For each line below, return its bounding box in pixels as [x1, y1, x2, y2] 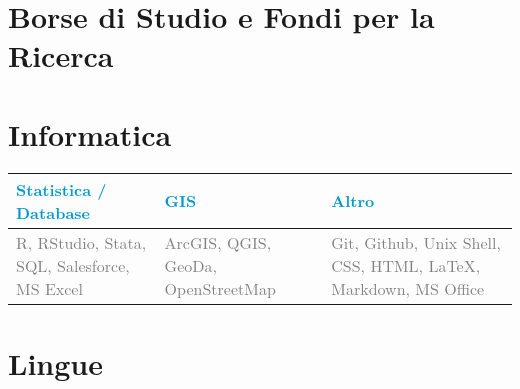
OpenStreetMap [164, 276, 276, 300]
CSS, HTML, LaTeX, [331, 253, 481, 277]
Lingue [8, 342, 103, 383]
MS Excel [16, 276, 83, 300]
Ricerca [8, 35, 114, 76]
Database [16, 200, 91, 224]
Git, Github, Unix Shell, [331, 230, 501, 254]
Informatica [8, 113, 172, 154]
